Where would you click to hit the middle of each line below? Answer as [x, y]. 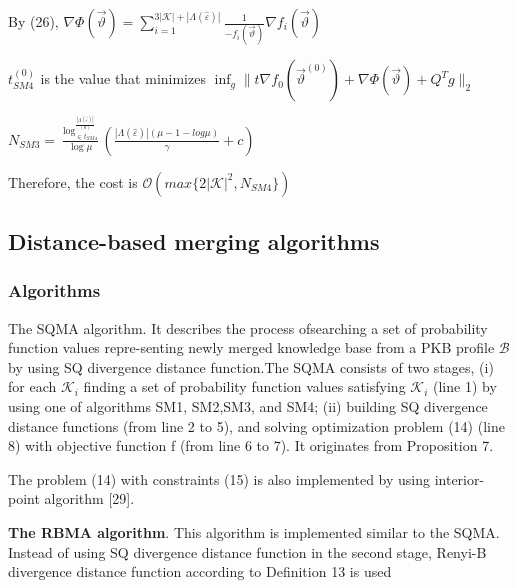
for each [32, 386]
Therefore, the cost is [73, 181]
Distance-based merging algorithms [194, 241]
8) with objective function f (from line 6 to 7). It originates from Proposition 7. [251, 445]
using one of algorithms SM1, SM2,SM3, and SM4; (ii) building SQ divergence [248, 406]
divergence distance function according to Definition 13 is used [200, 571]
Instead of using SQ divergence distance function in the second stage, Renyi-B [247, 551]
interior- [459, 478]
